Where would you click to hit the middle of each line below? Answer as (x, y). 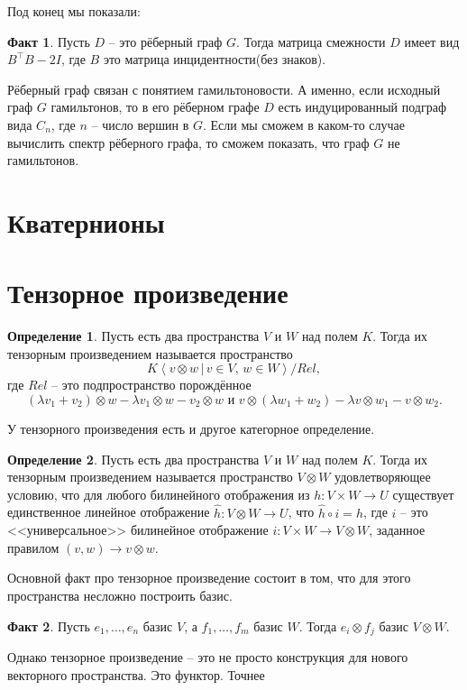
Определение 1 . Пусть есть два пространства (133, 336)
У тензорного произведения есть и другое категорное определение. (191, 429)
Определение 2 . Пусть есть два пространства (133, 459)
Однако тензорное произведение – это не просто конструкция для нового (208, 657)
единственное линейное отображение (109, 512)
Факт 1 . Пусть (49, 41)
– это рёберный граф (165, 41)
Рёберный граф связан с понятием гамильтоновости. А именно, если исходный (224, 89)
